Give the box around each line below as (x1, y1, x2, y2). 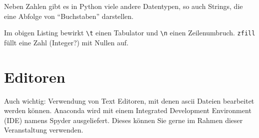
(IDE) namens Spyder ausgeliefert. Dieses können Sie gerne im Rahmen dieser (4, 115, 243, 125)
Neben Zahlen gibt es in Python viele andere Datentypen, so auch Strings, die (4, 1, 243, 11)
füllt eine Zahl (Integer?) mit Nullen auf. (4, 37, 128, 47)
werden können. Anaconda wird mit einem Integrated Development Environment (4, 105, 251, 116)
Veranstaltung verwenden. (4, 125, 83, 135)
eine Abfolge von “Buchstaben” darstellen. (4, 10, 133, 21)
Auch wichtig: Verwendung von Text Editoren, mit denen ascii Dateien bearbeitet (4, 95, 254, 106)
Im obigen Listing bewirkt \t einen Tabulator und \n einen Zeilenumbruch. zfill (4, 27, 255, 38)
